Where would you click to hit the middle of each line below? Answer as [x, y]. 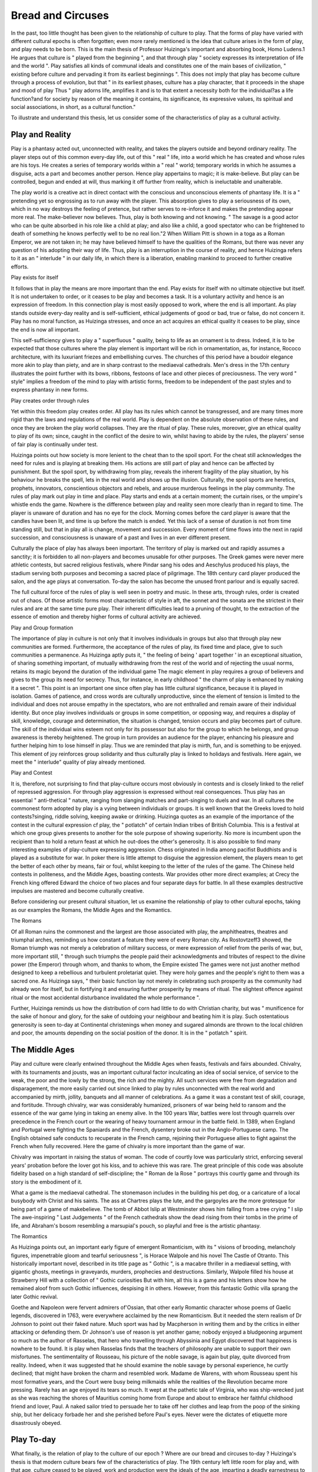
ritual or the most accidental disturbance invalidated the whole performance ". [105, 997]
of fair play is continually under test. [54, 444]
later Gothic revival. [34, 1297]
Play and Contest [32, 773]
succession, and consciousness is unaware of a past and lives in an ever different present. [121, 537]
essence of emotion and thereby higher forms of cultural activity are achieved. [106, 617]
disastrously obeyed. [36, 1423]
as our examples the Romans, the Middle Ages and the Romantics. [91, 910]
